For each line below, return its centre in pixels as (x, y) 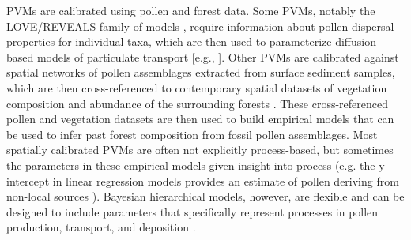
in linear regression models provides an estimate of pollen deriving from (226, 180)
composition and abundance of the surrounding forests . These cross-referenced (198, 103)
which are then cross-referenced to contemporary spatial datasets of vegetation (197, 87)
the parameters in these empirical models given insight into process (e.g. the (191, 165)
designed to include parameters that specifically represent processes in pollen (192, 211)
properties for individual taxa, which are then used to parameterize (169, 41)
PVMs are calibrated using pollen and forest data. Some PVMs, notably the (191, 10)
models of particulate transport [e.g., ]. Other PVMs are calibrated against (218, 56)
